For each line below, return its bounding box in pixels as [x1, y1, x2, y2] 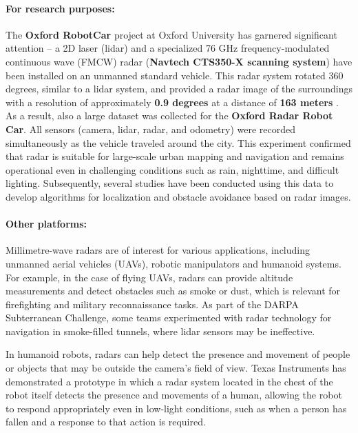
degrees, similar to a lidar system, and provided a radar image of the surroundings [6, 81, 353, 96]
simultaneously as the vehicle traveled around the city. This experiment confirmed [6, 135, 351, 150]
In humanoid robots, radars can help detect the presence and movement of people [6, 347, 350, 361]
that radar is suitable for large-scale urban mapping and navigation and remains [6, 149, 344, 163]
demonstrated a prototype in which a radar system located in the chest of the [6, 374, 333, 388]
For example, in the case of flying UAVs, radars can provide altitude [6, 270, 293, 284]
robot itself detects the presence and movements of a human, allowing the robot [6, 387, 342, 402]
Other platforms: [6, 216, 87, 231]
